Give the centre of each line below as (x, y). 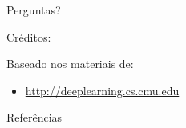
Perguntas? (34, 10)
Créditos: (29, 36)
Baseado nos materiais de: (70, 64)
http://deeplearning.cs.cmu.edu (102, 90)
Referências (34, 117)
